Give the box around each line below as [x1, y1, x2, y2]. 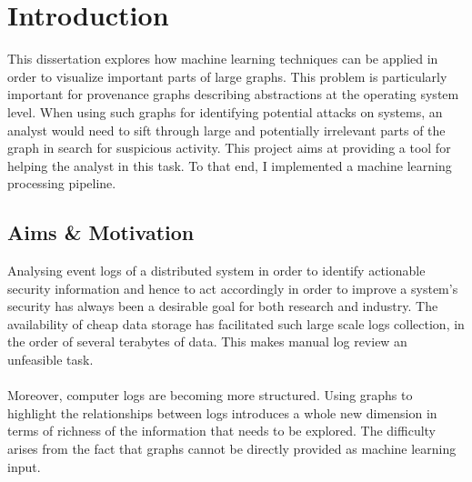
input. [7, 457, 41, 476]
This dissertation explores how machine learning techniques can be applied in [7, 49, 438, 68]
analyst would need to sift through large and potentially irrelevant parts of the [7, 120, 446, 139]
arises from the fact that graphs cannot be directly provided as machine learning [7, 439, 457, 458]
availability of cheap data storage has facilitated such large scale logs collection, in [7, 314, 465, 333]
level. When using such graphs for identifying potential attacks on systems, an [7, 102, 443, 121]
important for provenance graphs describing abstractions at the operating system [7, 85, 459, 104]
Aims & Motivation [7, 218, 195, 246]
